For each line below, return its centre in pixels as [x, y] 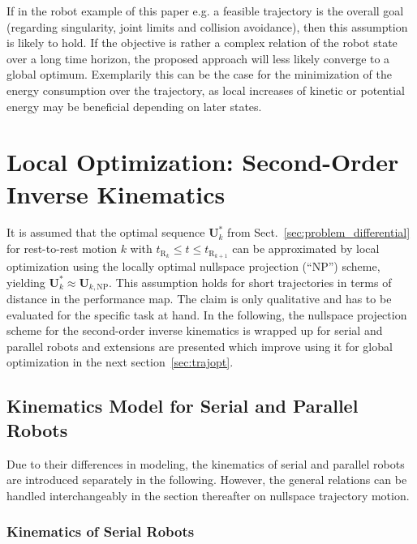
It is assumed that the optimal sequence [106, 232]
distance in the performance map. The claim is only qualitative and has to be [199, 298]
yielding [26, 282]
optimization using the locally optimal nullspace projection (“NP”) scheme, [193, 266]
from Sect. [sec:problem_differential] [319, 232]
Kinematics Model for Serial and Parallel [183, 406]
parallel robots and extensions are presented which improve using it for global [200, 346]
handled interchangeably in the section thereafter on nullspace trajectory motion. [208, 495]
